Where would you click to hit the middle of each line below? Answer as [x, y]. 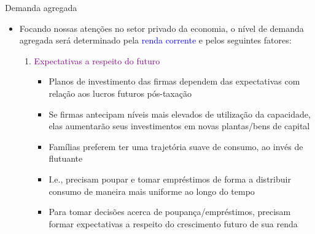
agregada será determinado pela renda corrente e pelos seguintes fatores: [155, 40]
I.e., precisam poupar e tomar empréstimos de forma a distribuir [170, 179]
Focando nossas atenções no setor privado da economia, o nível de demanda [161, 28]
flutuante [66, 158]
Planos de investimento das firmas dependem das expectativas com [174, 81]
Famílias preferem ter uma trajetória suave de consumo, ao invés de [176, 146]
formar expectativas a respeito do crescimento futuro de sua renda [173, 223]
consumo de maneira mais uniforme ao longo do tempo [152, 191]
